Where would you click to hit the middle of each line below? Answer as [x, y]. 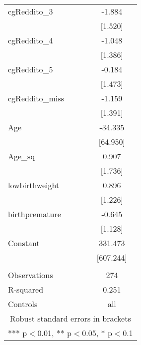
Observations [31, 275]
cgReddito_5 [31, 69]
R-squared [26, 289]
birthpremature [35, 214]
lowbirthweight [34, 185]
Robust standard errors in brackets [70, 318]
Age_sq [21, 156]
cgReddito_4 [31, 40]
